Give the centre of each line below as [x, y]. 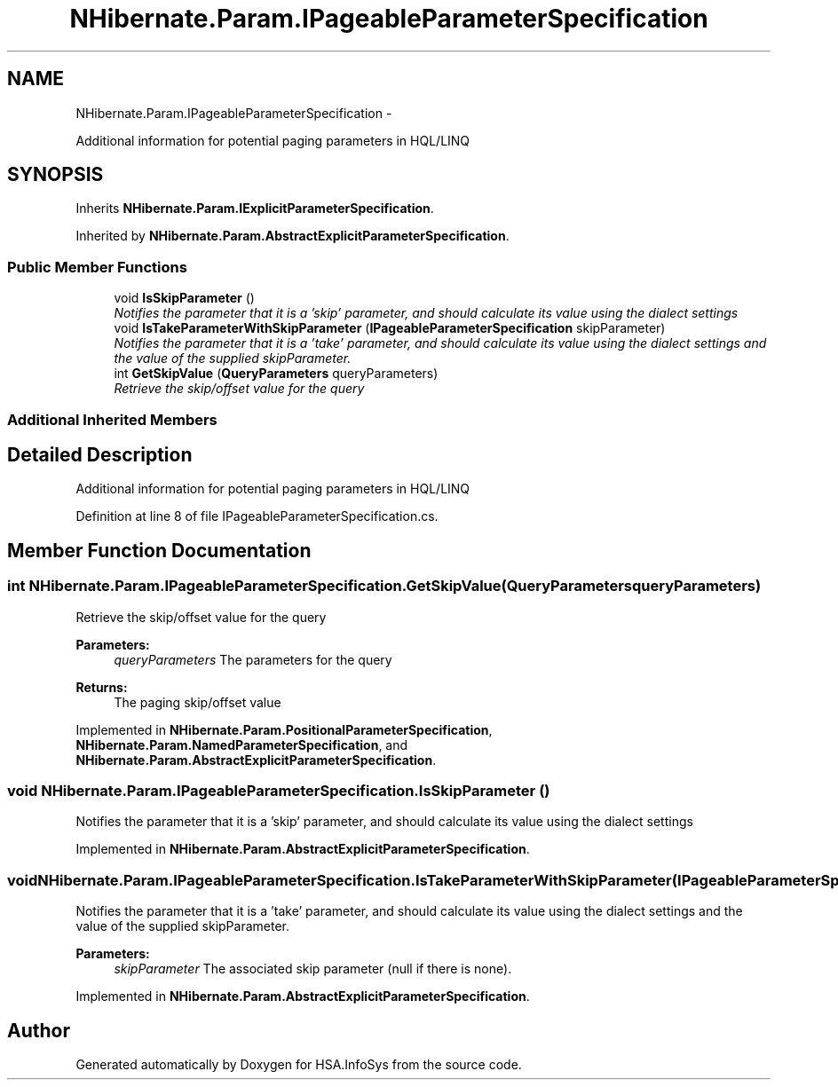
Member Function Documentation [159, 550]
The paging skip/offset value [198, 702]
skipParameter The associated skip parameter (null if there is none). [313, 969]
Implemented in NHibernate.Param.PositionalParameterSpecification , [284, 729]
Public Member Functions [97, 267]
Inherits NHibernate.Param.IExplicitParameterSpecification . [255, 209]
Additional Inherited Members [112, 419]
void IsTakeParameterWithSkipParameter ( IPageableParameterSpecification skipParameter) [390, 328]
